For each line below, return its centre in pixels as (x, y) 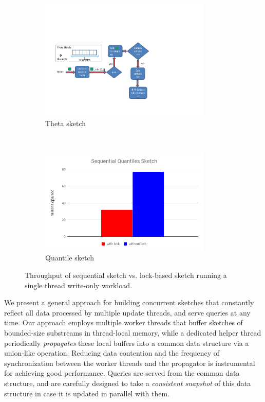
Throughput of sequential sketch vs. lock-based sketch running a (126, 275)
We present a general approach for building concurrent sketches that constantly (129, 302)
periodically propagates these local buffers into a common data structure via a (127, 343)
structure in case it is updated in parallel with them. (87, 393)
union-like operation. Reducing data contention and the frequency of (112, 353)
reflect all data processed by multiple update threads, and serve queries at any (127, 312)
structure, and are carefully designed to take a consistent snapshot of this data (128, 383)
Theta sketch (66, 123)
